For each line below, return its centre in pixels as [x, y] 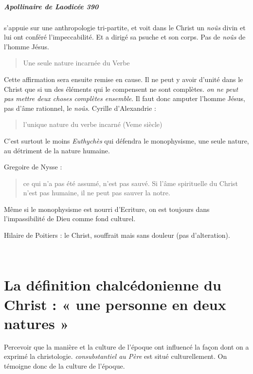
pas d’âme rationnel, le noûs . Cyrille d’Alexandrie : [80, 108]
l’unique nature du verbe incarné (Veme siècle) [93, 124]
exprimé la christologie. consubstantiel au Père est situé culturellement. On [116, 356]
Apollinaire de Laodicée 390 [51, 6]
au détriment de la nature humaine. [57, 150]
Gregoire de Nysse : [33, 167]
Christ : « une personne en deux [115, 304]
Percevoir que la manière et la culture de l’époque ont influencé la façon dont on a [126, 346]
